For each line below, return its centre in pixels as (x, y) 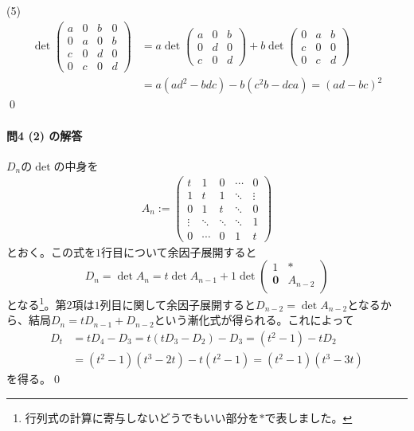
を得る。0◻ (35, 379)
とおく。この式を (51, 251)
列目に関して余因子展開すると (178, 304)
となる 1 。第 (37, 303)
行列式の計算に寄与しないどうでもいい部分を (142, 417)
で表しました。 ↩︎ (309, 417)
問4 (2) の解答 (45, 135)
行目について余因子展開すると (179, 251)
